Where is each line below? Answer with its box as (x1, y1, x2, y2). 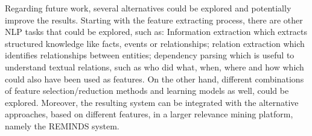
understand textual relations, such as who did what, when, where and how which (5, 60, 304, 73)
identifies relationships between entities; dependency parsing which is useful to (5, 49, 294, 61)
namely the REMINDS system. (5, 119, 119, 132)
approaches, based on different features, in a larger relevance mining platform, (5, 108, 293, 120)
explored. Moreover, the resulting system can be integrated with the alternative (5, 96, 299, 108)
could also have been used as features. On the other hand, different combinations (5, 72, 304, 85)
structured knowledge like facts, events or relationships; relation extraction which (5, 37, 305, 49)
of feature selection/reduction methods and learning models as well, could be (5, 84, 289, 97)
